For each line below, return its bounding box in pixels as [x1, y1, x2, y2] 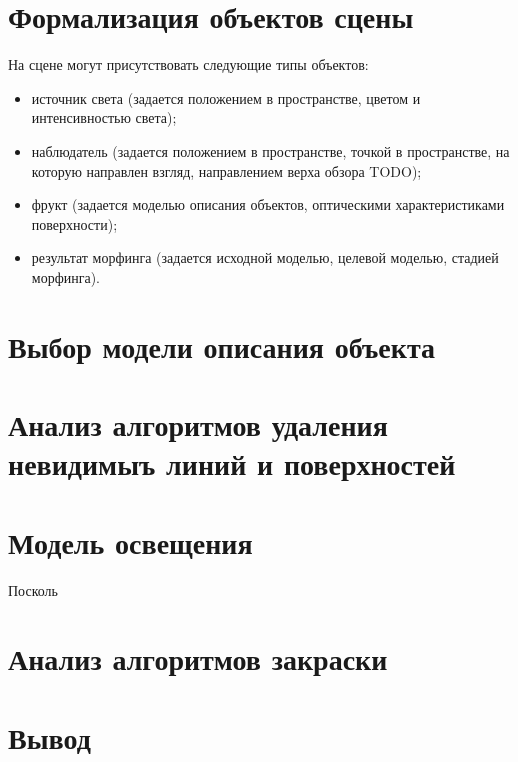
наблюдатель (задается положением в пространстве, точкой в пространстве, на [31, 140, 510, 161]
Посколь [8, 579, 58, 600]
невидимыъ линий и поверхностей [8, 443, 456, 484]
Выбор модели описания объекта [8, 325, 435, 366]
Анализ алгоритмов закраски [8, 638, 388, 679]
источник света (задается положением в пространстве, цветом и [31, 87, 421, 108]
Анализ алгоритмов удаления [8, 404, 388, 445]
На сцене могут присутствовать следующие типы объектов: [8, 54, 369, 75]
